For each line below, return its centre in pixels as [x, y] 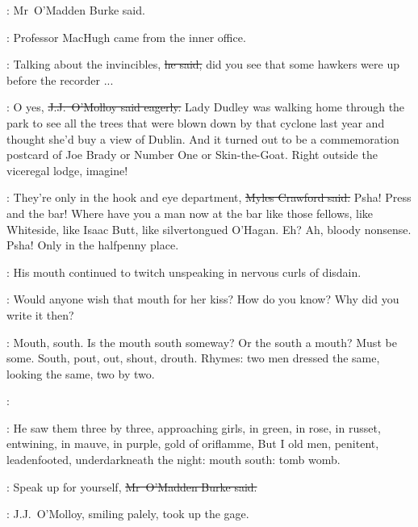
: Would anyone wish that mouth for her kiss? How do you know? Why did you [203, 299]
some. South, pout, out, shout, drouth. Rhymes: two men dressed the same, [193, 358]
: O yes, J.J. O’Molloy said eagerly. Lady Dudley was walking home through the [206, 107]
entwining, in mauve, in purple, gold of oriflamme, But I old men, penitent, [193, 443]
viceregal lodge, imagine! [67, 170]
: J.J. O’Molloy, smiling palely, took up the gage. [128, 514]
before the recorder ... [60, 79]
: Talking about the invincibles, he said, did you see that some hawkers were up [203, 64]
